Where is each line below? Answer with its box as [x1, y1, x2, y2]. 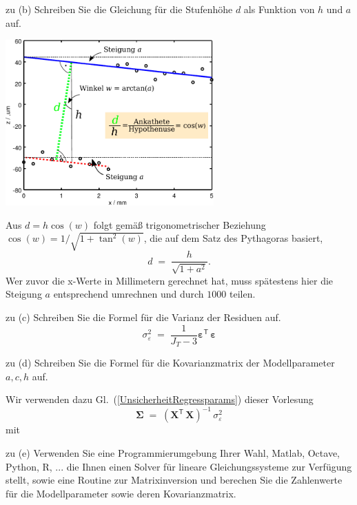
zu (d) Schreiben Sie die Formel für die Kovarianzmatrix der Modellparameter [6, 355, 335, 370]
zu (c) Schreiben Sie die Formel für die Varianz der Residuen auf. [6, 310, 281, 324]
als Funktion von [243, 2, 315, 16]
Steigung [6, 287, 42, 301]
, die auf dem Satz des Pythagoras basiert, [143, 231, 323, 245]
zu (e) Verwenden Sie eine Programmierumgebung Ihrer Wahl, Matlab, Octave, [6, 446, 340, 460]
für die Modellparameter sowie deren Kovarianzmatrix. [6, 486, 236, 500]
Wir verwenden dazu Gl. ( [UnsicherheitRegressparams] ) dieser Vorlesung [6, 392, 314, 406]
